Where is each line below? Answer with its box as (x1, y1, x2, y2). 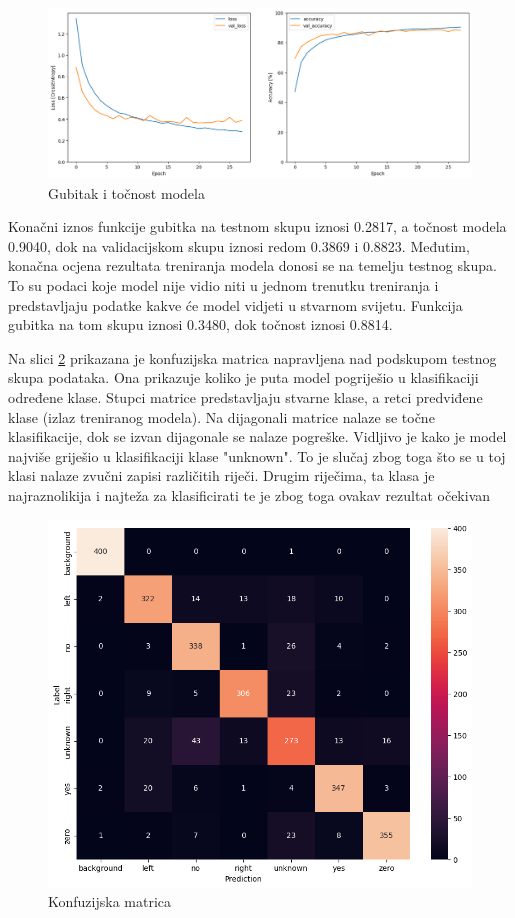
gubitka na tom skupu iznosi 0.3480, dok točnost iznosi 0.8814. (8, 314, 393, 335)
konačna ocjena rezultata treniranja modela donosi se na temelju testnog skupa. (8, 255, 497, 276)
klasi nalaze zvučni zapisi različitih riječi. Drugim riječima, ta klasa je (8, 465, 435, 486)
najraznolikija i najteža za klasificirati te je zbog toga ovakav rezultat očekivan (8, 484, 491, 505)
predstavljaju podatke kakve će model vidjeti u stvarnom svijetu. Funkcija (8, 294, 463, 315)
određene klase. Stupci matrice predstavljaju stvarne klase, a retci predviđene (8, 386, 483, 407)
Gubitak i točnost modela (48, 182, 205, 203)
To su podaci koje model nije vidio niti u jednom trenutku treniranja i (8, 274, 439, 295)
